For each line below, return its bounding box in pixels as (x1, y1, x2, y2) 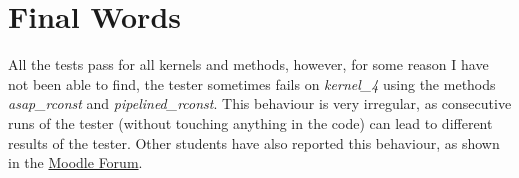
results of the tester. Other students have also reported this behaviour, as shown (8, 132, 500, 153)
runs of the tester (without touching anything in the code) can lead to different (8, 112, 493, 133)
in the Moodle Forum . (8, 152, 143, 173)
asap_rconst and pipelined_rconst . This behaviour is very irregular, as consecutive (8, 93, 512, 114)
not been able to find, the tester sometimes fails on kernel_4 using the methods (8, 73, 496, 94)
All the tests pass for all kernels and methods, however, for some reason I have (8, 54, 489, 75)
